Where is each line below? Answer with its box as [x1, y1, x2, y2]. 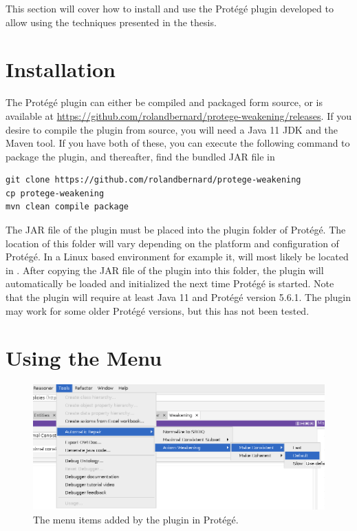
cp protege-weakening [6, 188, 105, 198]
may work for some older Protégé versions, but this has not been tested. [6, 303, 310, 317]
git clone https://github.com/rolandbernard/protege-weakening [6, 175, 301, 185]
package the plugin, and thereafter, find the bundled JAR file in [6, 149, 275, 163]
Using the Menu [6, 344, 162, 372]
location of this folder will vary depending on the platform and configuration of [6, 236, 339, 250]
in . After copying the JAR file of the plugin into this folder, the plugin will [6, 262, 324, 277]
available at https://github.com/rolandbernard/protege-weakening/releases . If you [6, 108, 351, 123]
